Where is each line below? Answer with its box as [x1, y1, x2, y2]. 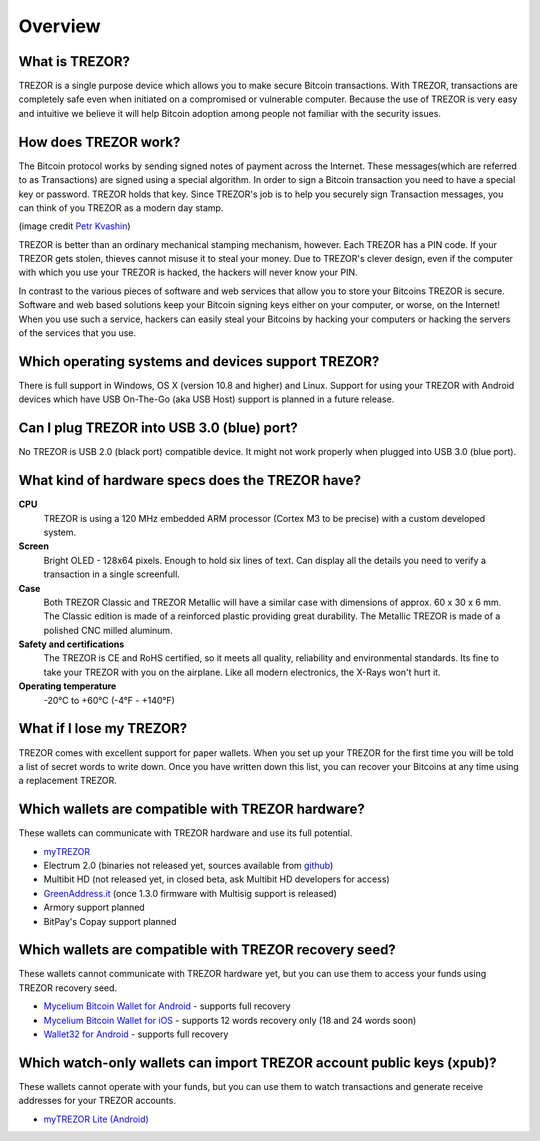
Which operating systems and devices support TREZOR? [18, 353, 380, 370]
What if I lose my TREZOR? [18, 720, 188, 737]
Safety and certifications [18, 638, 125, 650]
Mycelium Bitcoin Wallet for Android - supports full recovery [43, 1000, 291, 1012]
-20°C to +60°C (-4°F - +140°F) [43, 694, 175, 706]
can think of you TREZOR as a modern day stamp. [18, 201, 224, 214]
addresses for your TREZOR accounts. [18, 1095, 177, 1107]
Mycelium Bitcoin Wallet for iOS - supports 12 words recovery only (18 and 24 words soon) [43, 1014, 417, 1026]
